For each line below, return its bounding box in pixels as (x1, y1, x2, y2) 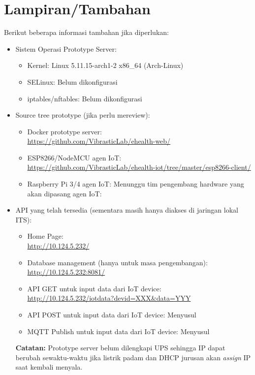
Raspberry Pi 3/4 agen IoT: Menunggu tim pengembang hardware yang (27, 179, 244, 189)
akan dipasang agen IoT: (27, 188, 102, 198)
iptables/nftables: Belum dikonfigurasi (27, 93, 142, 103)
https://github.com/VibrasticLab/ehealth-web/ (27, 136, 171, 146)
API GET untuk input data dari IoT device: (27, 283, 161, 293)
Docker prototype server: (27, 126, 102, 136)
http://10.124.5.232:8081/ (27, 267, 105, 277)
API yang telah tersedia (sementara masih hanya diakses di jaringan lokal (15, 205, 238, 215)
